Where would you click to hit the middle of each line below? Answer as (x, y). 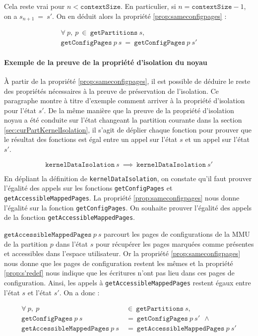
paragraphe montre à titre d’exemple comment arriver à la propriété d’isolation (125, 101)
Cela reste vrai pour (34, 6)
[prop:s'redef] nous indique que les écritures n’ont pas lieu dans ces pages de (119, 273)
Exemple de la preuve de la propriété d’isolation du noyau (106, 62)
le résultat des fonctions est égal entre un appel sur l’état (91, 139)
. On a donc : (79, 292)
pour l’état (20, 110)
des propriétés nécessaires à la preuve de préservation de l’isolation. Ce (111, 91)
